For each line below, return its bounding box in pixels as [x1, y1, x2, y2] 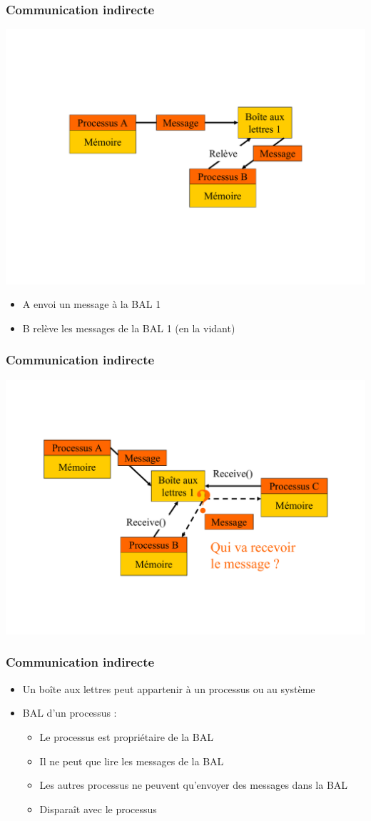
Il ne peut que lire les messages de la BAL [39, 753, 224, 768]
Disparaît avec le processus [39, 801, 157, 816]
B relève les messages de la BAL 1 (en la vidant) [22, 320, 235, 335]
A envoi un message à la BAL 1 [22, 297, 161, 312]
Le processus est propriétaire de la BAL [39, 729, 213, 744]
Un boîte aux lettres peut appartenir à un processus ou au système [22, 681, 315, 696]
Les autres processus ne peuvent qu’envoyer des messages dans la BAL [39, 777, 348, 792]
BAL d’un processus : [22, 705, 117, 720]
